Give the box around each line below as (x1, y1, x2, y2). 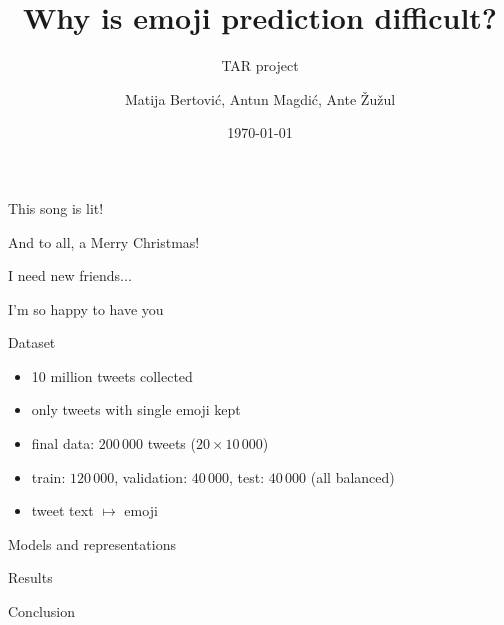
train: (31, 466, 66, 487)
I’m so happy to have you (8, 298, 164, 319)
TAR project (221, 55, 299, 76)
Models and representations (8, 533, 176, 554)
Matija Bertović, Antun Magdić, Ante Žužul (124, 88, 396, 109)
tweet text (31, 500, 94, 521)
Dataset (8, 332, 56, 353)
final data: (31, 433, 95, 454)
